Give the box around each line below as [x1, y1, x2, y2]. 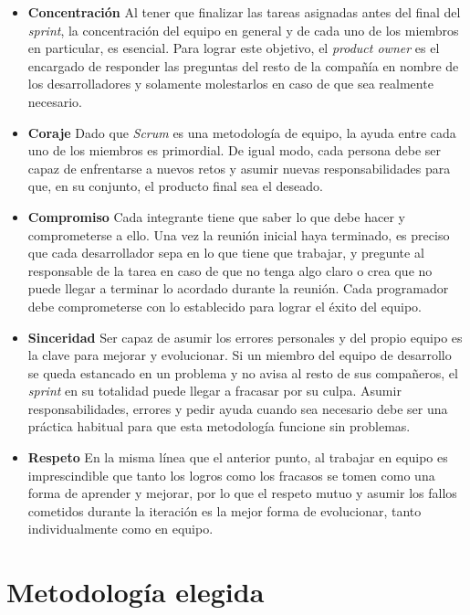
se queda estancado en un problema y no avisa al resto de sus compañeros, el [27, 363, 458, 382]
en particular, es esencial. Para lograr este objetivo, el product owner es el [27, 38, 440, 58]
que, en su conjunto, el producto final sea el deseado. [27, 176, 323, 196]
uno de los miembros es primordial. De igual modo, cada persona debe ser [27, 141, 442, 160]
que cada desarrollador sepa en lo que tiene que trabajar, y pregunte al [27, 243, 424, 262]
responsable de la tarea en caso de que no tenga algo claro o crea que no [27, 260, 433, 280]
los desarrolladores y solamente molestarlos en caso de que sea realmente [27, 74, 433, 93]
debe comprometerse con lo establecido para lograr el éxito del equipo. [27, 296, 423, 315]
